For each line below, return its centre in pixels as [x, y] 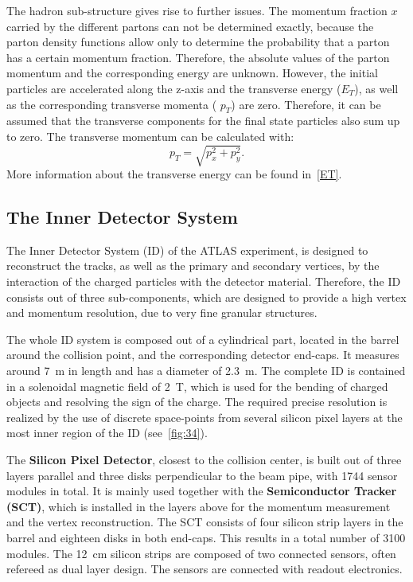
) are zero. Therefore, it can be [306, 104]
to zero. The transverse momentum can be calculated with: [150, 136]
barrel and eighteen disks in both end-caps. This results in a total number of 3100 [206, 537]
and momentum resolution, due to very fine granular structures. [162, 312]
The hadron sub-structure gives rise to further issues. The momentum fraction [197, 10]
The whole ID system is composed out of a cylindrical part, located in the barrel [203, 339]
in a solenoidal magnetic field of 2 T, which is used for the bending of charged [197, 386]
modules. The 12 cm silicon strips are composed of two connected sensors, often [201, 553]
